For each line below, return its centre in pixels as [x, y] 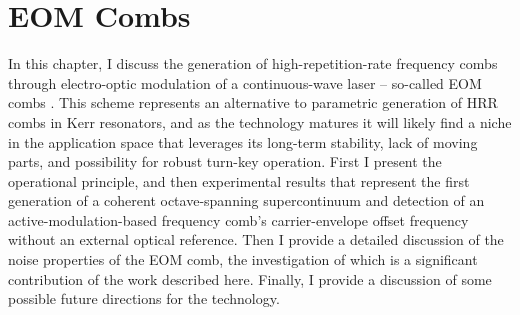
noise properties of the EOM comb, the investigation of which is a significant [243, 259]
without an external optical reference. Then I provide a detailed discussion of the [256, 239]
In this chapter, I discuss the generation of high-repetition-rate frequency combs [253, 63]
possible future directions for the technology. [144, 298]
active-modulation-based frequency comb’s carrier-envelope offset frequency [238, 219]
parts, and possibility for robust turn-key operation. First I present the [225, 161]
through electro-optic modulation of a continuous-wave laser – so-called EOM [245, 82]
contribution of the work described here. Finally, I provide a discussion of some [250, 278]
